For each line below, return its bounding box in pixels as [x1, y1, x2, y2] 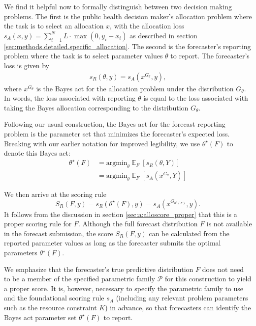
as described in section [129, 30, 197, 40]
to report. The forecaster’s [170, 51, 250, 61]
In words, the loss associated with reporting [4, 93, 136, 103]
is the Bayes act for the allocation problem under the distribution [36, 83, 234, 93]
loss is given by [4, 60, 49, 70]
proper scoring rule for [4, 218, 72, 229]
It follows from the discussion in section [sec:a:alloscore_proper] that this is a [4, 209, 237, 219]
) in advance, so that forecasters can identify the [105, 302, 251, 313]
